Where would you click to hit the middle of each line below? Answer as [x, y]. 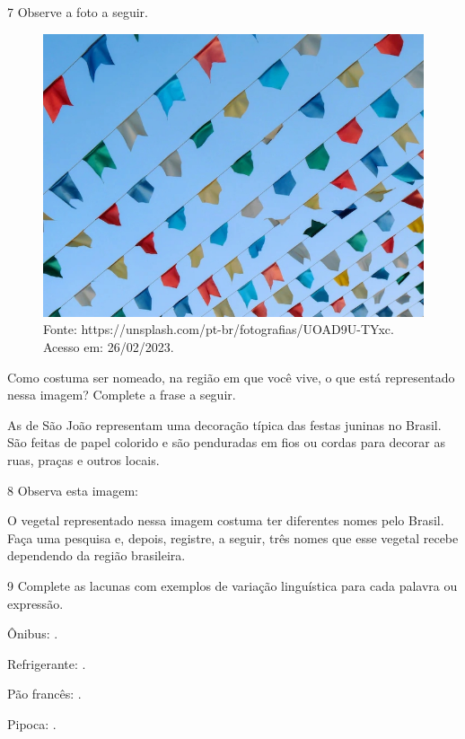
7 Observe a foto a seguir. [78, 12]
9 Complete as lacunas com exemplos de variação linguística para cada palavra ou [232, 585]
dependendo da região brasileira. [97, 555]
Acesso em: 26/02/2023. [109, 347]
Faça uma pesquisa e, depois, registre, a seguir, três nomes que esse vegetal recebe [233, 537]
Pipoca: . [32, 723]
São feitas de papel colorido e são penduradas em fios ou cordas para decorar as [226, 442]
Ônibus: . [33, 633]
